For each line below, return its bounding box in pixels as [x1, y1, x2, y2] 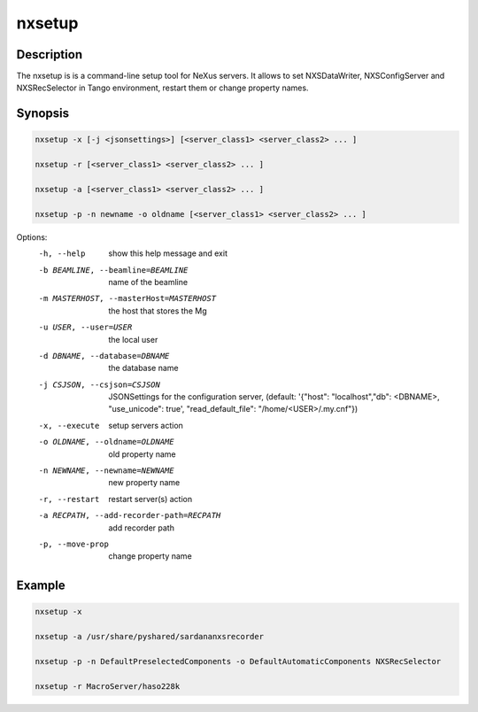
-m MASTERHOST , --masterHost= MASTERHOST [38, 293, 217, 304]
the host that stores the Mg [108, 306, 207, 316]
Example [16, 578, 66, 593]
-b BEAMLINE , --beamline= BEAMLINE [38, 265, 189, 275]
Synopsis [16, 106, 70, 121]
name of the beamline [108, 276, 189, 287]
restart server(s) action [108, 493, 193, 504]
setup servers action [108, 420, 183, 430]
